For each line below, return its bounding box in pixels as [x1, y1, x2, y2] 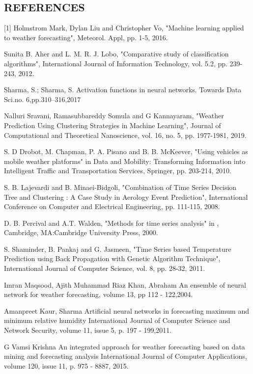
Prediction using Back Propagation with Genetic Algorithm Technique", [4, 253, 221, 264]
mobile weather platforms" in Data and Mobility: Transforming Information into [4, 156, 246, 166]
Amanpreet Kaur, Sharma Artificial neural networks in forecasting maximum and [4, 305, 250, 316]
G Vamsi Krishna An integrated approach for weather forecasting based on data [4, 341, 245, 351]
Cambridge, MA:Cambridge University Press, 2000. [4, 227, 158, 238]
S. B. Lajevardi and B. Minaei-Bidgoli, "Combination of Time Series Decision [4, 182, 237, 192]
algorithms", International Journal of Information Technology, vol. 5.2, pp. [4, 58, 227, 68]
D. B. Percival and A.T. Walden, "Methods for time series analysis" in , [4, 217, 219, 228]
